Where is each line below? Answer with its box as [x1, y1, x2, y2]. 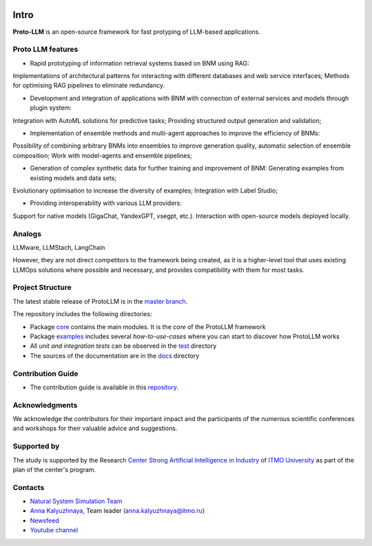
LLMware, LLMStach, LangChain [12, 243, 105, 251]
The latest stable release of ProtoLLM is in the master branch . [12, 297, 188, 305]
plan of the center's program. [12, 465, 96, 474]
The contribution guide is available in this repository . [30, 383, 179, 391]
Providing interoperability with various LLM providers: [30, 199, 183, 207]
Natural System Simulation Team [30, 497, 123, 505]
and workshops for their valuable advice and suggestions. [12, 425, 178, 433]
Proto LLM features [12, 45, 79, 55]
